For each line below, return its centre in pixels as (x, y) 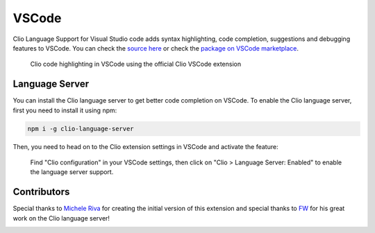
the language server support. (72, 172)
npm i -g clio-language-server (81, 129)
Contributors (41, 192)
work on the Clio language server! (61, 218)
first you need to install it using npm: (65, 110)
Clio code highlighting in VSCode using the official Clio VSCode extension (136, 64)
